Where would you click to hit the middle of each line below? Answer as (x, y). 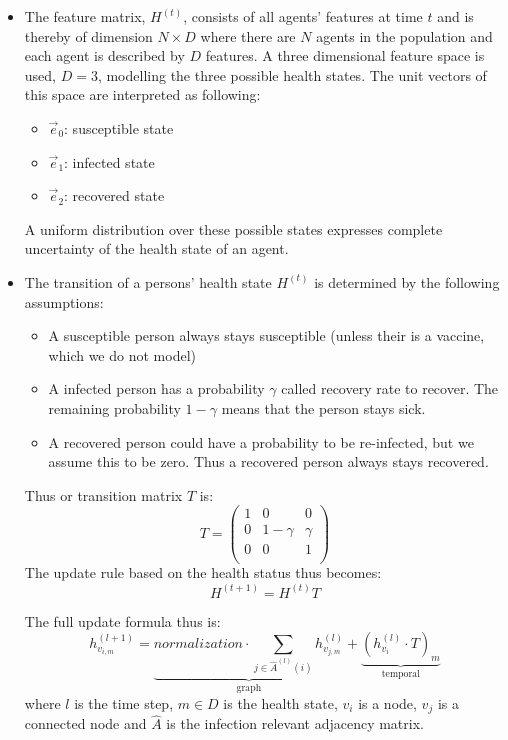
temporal (400, 673)
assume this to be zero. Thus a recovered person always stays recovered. (268, 461)
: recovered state (114, 195)
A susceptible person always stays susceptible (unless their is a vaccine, (266, 335)
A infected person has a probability (156, 388)
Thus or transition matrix (103, 494)
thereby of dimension (88, 35)
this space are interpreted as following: (142, 94)
